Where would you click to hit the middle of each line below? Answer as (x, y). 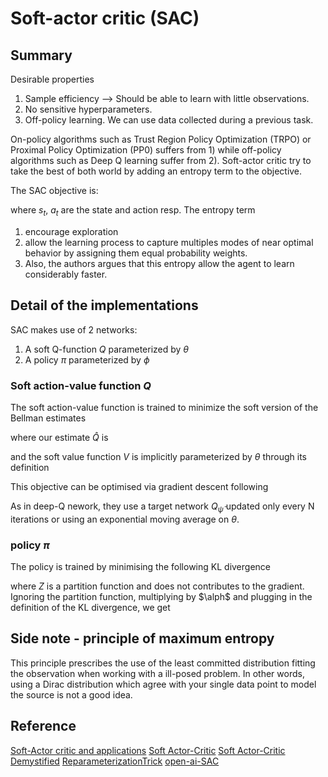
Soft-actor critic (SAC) (105, 18)
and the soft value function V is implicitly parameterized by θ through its (158, 456)
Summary (41, 55)
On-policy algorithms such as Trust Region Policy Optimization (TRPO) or (161, 139)
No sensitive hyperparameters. (88, 109)
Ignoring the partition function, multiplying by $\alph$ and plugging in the (161, 596)
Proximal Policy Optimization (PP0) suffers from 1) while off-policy (146, 150)
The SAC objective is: (54, 190)
